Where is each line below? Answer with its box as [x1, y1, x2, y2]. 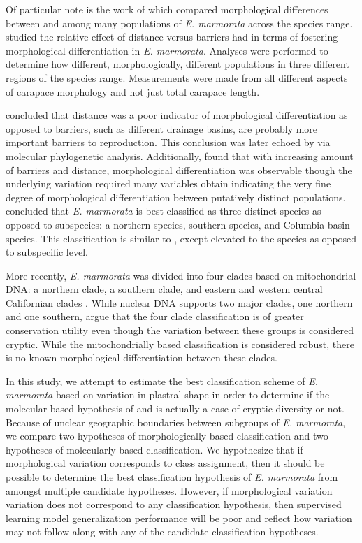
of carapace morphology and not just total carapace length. [6, 84, 260, 99]
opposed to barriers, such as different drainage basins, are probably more [6, 121, 318, 136]
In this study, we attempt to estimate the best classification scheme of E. [6, 373, 319, 388]
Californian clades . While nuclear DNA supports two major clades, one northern [6, 295, 353, 310]
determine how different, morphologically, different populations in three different [6, 57, 349, 71]
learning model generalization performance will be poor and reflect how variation [6, 510, 352, 525]
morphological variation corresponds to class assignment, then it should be [6, 456, 325, 470]
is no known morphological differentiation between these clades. [6, 350, 277, 365]
